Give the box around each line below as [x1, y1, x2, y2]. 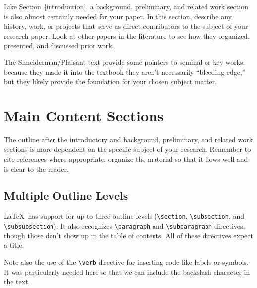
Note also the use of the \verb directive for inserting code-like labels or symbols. [4, 256, 249, 267]
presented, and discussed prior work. [4, 40, 114, 51]
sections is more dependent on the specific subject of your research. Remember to [4, 144, 251, 154]
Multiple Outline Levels [4, 187, 128, 203]
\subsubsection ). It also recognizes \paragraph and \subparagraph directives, [4, 221, 245, 231]
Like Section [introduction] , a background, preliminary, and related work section [4, 1, 248, 11]
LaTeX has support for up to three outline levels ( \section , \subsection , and [4, 211, 245, 221]
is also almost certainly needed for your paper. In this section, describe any [4, 11, 232, 21]
